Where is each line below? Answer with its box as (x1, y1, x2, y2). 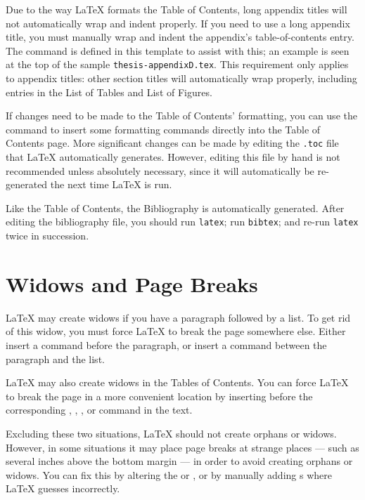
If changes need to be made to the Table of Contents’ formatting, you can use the (6, 108, 357, 123)
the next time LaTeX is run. (50, 177, 172, 192)
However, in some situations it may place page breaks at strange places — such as (6, 440, 359, 454)
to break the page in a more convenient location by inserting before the (6, 388, 313, 403)
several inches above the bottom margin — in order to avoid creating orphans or (6, 454, 353, 468)
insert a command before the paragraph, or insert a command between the (6, 338, 327, 352)
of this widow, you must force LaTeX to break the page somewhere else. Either (6, 324, 346, 338)
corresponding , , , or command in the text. (6, 402, 193, 417)
